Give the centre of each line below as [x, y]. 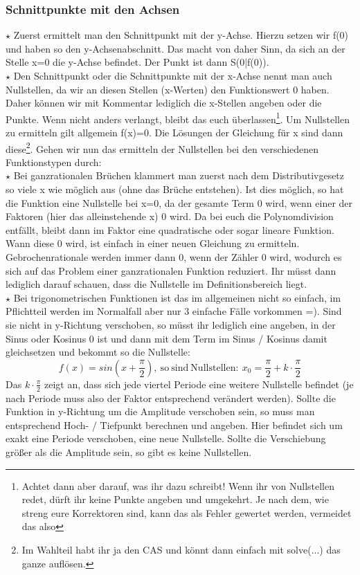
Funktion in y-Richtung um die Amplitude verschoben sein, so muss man [160, 411]
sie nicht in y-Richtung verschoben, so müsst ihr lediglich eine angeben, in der [171, 325]
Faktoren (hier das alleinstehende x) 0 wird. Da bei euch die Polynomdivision [170, 216]
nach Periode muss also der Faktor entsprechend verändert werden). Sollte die [171, 398]
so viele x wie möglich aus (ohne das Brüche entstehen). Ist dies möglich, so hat [175, 189]
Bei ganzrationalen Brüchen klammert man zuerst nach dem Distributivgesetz [179, 175]
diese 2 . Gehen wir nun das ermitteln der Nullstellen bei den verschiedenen [162, 147]
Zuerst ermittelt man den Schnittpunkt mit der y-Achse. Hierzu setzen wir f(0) [181, 35]
